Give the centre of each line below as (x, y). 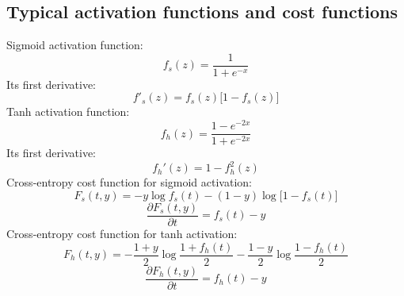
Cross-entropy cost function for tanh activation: (122, 233)
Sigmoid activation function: (75, 45)
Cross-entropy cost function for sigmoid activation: (129, 182)
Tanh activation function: (68, 111)
